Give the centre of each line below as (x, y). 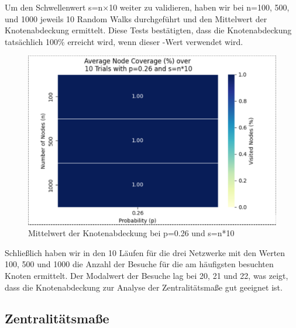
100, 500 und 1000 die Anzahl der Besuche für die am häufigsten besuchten (139, 264)
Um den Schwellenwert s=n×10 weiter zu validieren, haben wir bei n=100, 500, (147, 7)
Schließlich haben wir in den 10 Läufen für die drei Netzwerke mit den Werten (145, 252)
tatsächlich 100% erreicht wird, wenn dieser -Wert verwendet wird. (124, 41)
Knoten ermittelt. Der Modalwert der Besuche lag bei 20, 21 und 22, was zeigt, (147, 275)
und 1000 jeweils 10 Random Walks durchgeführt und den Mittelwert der (136, 18)
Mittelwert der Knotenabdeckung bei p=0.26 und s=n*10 (131, 233)
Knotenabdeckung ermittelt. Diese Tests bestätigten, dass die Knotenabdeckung (148, 30)
